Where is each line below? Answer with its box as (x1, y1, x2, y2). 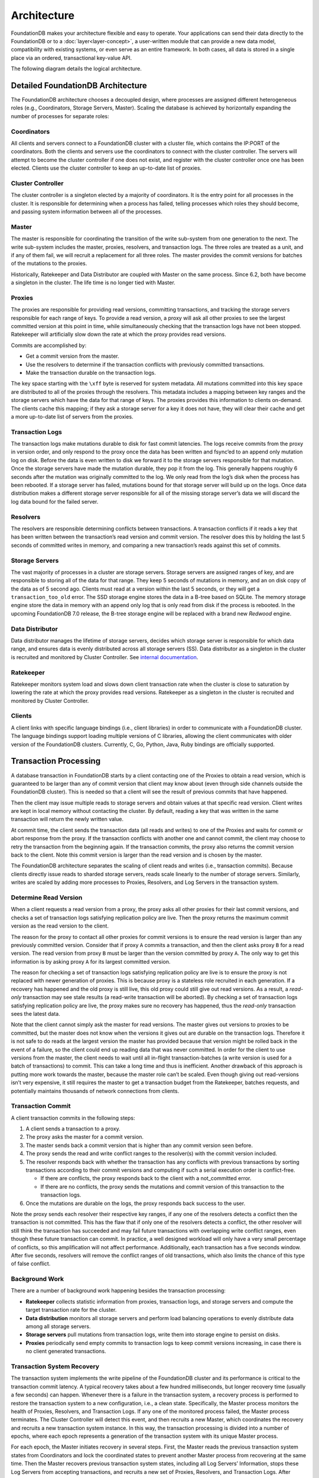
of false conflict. (11, 1260, 51, 1268)
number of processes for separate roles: (11, 112, 109, 119)
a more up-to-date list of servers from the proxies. (11, 413, 134, 420)
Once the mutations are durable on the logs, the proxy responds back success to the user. (25, 1200, 245, 1207)
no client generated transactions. (25, 1348, 106, 1355)
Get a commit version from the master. (25, 352, 119, 360)
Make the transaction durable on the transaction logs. (25, 369, 156, 376)
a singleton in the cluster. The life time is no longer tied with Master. (11, 279, 175, 286)
